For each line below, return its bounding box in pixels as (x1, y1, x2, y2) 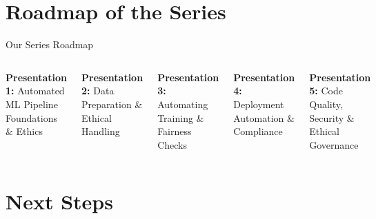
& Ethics (6, 124, 43, 138)
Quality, (309, 96, 343, 111)
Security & (309, 110, 355, 125)
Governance (309, 137, 359, 152)
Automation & (233, 110, 295, 125)
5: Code (309, 83, 343, 98)
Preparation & (81, 96, 143, 111)
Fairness (157, 124, 192, 138)
